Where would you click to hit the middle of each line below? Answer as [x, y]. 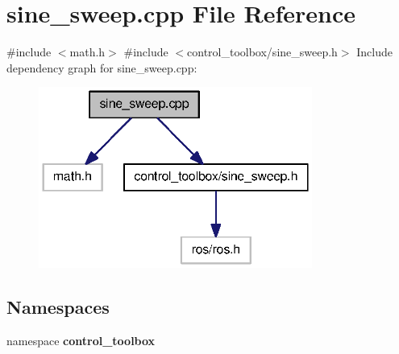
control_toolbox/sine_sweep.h [262, 52]
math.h [87, 52]
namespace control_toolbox [81, 340]
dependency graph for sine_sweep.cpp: [102, 67]
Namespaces [58, 307]
